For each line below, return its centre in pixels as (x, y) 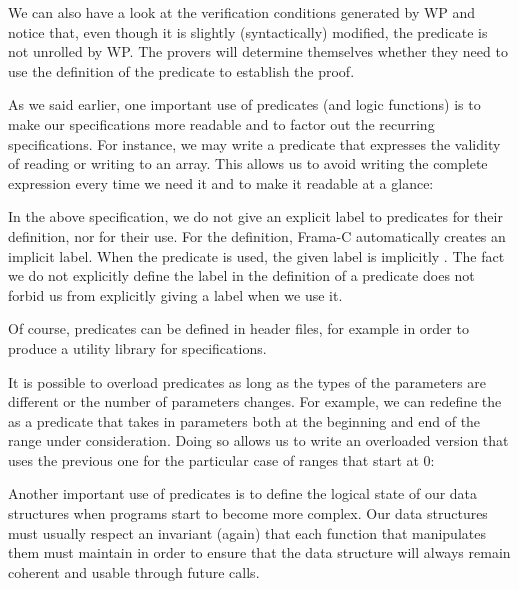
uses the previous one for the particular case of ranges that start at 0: (221, 459)
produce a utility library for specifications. (137, 347)
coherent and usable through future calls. (134, 571)
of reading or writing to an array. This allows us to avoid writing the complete (248, 163)
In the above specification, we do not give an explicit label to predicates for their (255, 216)
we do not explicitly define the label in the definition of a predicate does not (241, 275)
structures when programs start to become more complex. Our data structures (248, 513)
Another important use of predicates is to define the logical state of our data (243, 493)
